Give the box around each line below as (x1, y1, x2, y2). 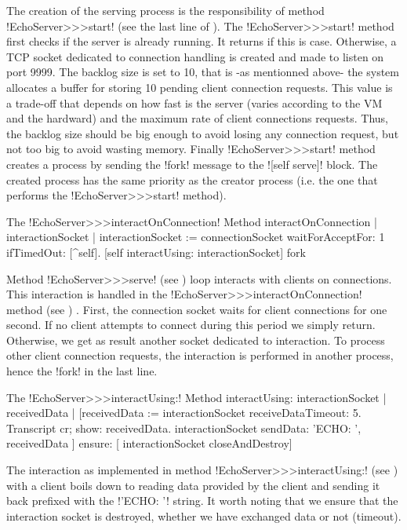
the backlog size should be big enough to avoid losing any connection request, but (6, 125, 399, 141)
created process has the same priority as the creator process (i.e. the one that (6, 171, 378, 188)
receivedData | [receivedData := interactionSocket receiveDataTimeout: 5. (6, 404, 362, 421)
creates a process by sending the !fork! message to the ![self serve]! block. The (6, 155, 378, 172)
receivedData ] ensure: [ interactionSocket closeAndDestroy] (6, 435, 293, 451)
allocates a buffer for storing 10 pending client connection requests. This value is (6, 79, 393, 95)
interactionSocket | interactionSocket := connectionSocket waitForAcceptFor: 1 (6, 228, 385, 245)
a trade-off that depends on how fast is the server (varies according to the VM (6, 94, 383, 111)
